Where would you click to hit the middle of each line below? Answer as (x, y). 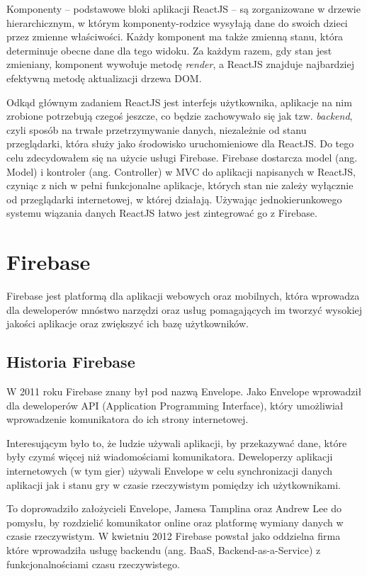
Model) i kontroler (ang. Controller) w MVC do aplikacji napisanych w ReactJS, (181, 171)
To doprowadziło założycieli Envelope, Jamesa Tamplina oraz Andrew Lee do (174, 508)
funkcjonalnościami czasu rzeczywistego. (93, 564)
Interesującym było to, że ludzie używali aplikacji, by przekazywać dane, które (177, 442)
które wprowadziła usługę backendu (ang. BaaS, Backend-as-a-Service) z (164, 549)
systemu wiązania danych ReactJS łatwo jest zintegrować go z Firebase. (162, 213)
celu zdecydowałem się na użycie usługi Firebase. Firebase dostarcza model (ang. (182, 157)
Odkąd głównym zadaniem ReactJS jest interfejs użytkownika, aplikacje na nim (179, 102)
